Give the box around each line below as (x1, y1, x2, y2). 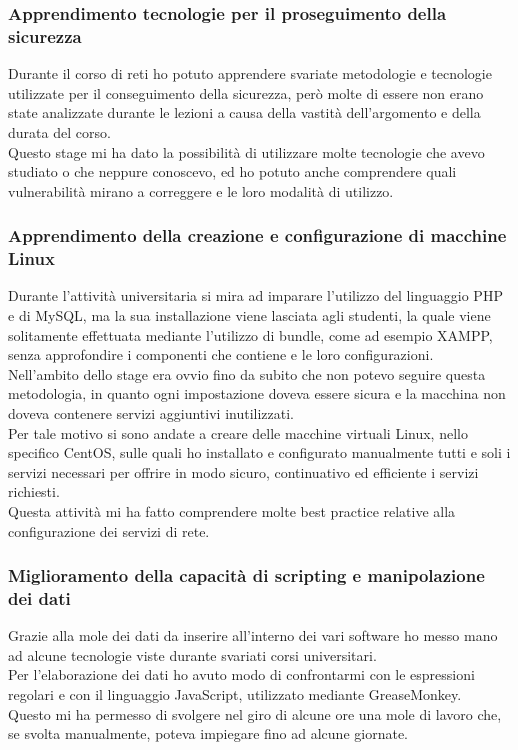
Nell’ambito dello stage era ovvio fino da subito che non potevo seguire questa (8, 363, 486, 384)
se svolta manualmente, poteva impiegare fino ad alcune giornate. (8, 723, 408, 744)
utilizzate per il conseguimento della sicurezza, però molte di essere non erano (8, 82, 484, 103)
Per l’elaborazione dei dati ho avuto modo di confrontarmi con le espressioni (8, 664, 475, 685)
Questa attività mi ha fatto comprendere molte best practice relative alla (8, 500, 456, 521)
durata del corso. (8, 121, 111, 142)
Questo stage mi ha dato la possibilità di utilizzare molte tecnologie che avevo (8, 141, 485, 162)
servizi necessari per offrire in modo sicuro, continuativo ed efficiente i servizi (8, 461, 479, 482)
